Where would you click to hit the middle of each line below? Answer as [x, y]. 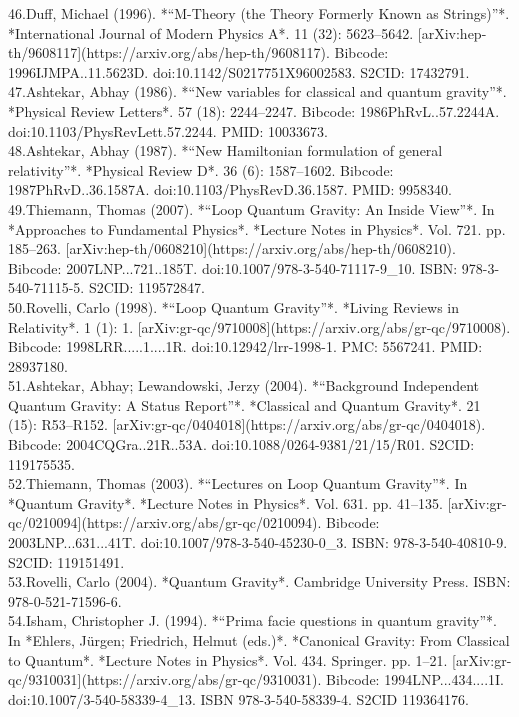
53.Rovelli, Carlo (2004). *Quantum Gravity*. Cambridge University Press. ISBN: [259, 581]
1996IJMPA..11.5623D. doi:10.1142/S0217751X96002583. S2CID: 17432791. [239, 71]
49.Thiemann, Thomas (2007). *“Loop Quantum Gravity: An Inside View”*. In [251, 208]
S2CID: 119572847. [146, 287]
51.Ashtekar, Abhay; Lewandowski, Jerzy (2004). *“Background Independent [244, 385]
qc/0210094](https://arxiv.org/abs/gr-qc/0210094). [165, 522]
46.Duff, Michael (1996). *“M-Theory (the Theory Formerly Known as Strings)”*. [259, 13]
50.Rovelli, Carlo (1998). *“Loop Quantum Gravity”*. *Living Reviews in [233, 306]
